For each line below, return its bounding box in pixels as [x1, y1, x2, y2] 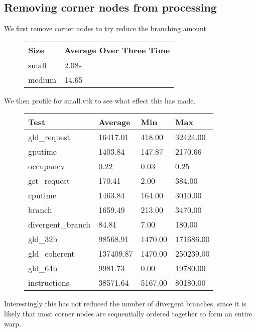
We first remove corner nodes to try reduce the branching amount [4, 23, 206, 34]
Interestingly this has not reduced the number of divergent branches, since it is [4, 298, 246, 309]
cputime [28, 189, 57, 201]
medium [28, 73, 57, 85]
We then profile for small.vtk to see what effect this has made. [4, 95, 196, 105]
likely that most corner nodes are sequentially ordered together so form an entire [4, 308, 252, 318]
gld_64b [28, 262, 58, 274]
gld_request [28, 131, 70, 143]
